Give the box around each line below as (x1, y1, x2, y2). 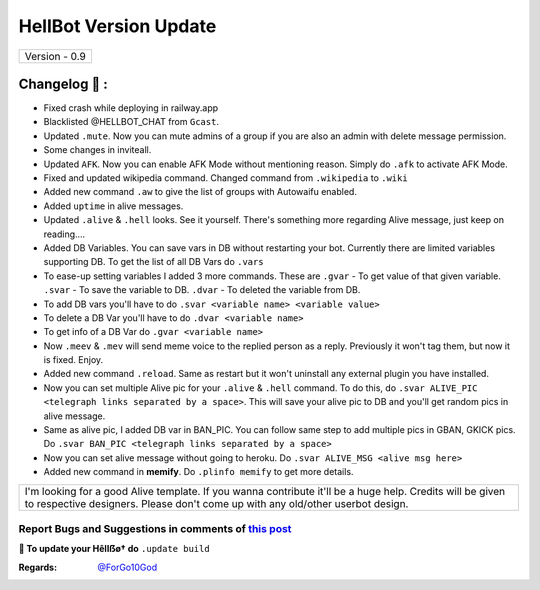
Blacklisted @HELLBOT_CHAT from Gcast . (43, 116, 220, 128)
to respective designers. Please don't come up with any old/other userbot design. (24, 496, 409, 510)
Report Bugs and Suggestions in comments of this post (18, 521, 292, 535)
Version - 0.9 (24, 49, 87, 63)
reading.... (43, 228, 86, 240)
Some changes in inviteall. (43, 144, 152, 156)
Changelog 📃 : (18, 75, 109, 92)
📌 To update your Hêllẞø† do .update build (18, 543, 210, 555)
